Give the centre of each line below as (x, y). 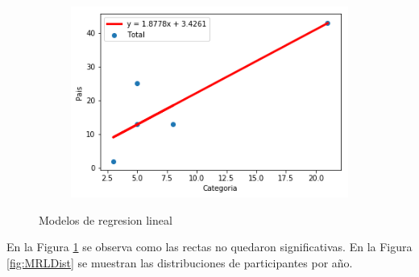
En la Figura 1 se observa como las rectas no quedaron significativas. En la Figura (209, 247)
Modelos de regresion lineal (106, 219)
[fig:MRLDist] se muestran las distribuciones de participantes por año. (180, 262)
